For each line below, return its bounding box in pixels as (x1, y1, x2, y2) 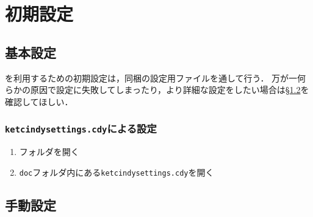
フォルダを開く (19, 145, 79, 158)
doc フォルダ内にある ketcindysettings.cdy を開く (19, 165, 214, 178)
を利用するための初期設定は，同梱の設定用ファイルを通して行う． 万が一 (5, 71, 298, 84)
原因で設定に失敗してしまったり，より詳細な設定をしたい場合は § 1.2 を (30, 83, 309, 96)
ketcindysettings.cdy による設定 (5, 121, 157, 136)
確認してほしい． (5, 95, 73, 108)
